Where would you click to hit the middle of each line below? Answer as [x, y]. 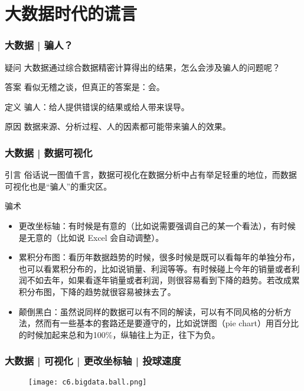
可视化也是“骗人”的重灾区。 [58, 186]
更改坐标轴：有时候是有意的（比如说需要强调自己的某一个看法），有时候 [157, 225]
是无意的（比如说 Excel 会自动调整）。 [91, 237]
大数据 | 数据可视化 [49, 152]
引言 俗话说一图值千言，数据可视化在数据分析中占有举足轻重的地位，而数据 [151, 175]
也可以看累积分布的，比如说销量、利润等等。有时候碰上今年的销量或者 [155, 268]
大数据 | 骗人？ [39, 45]
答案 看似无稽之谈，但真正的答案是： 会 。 [85, 87]
